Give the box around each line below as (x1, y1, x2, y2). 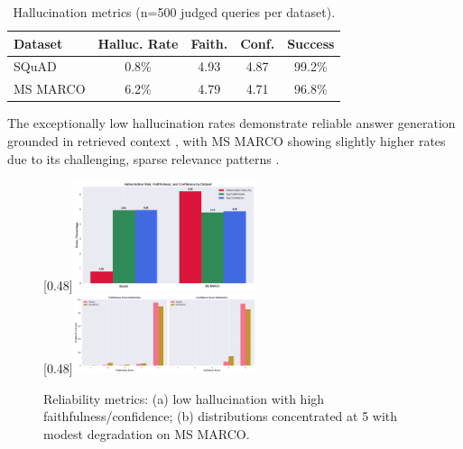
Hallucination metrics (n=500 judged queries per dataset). (13, 3, 336, 21)
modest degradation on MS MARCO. (43, 424, 250, 443)
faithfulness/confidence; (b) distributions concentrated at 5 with (43, 407, 398, 426)
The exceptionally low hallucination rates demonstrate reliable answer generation (7, 114, 456, 133)
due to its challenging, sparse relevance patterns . (7, 149, 280, 168)
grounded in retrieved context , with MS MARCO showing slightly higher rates (7, 131, 446, 150)
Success (287, 33, 335, 52)
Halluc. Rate (97, 33, 179, 52)
